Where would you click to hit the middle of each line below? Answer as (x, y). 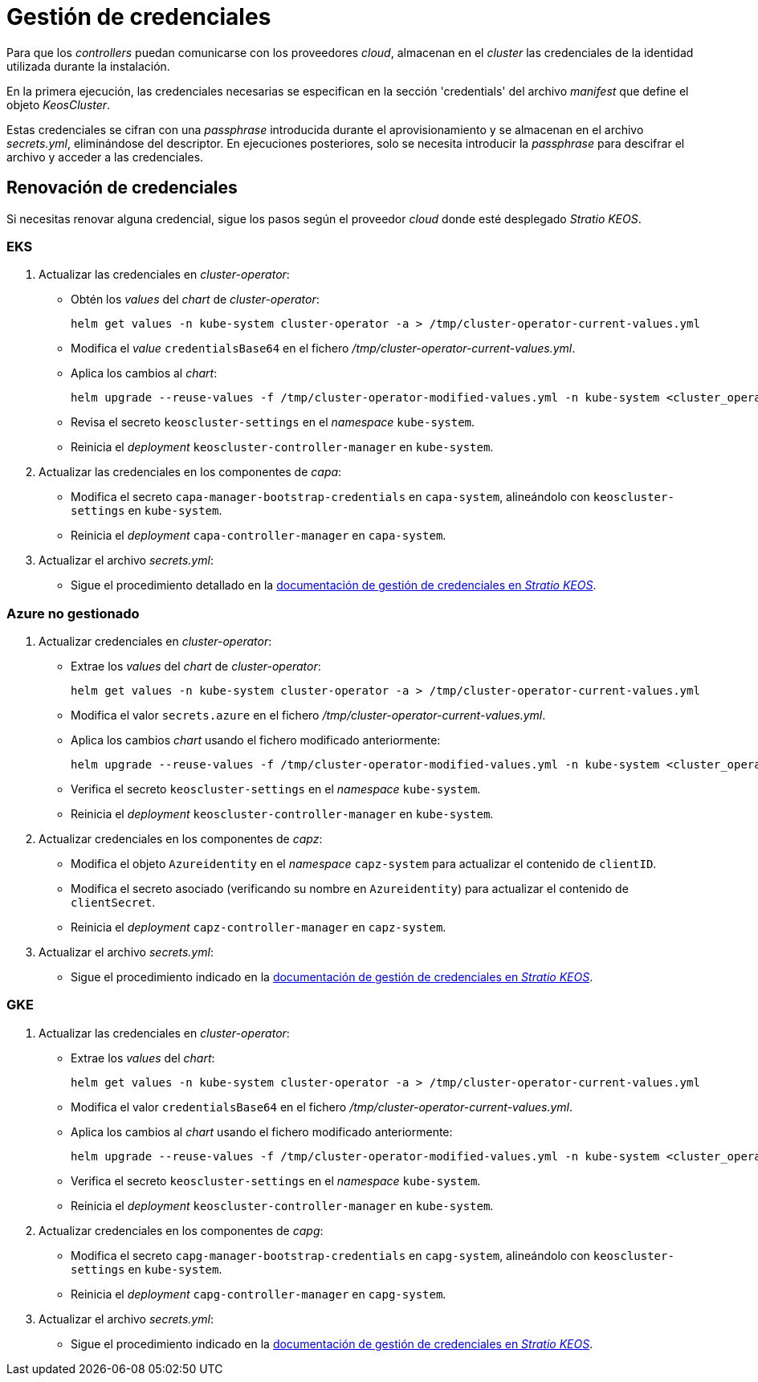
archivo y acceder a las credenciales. (105, 157)
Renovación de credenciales (122, 188)
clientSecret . (113, 903)
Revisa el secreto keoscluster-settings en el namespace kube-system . (273, 422)
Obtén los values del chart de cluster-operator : (195, 300)
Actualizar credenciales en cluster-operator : (155, 642)
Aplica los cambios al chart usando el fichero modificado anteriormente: (262, 1131)
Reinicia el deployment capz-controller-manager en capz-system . (259, 927)
